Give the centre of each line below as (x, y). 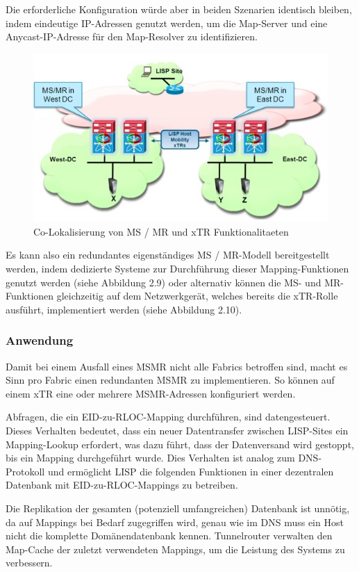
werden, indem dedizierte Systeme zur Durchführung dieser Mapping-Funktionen (177, 269)
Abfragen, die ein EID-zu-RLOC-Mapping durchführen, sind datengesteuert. (168, 417)
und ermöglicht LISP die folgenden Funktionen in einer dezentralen (191, 471)
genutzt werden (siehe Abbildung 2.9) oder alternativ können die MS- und (164, 282)
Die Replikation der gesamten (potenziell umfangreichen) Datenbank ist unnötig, (178, 508)
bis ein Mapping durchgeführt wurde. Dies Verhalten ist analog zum (150, 458)
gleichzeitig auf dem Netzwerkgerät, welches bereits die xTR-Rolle (197, 296)
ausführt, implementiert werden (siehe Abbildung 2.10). (124, 309)
